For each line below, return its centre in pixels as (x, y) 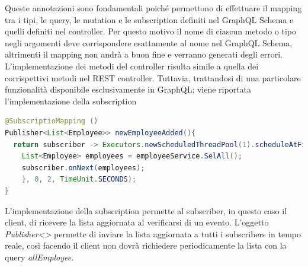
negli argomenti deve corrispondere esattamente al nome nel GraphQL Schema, (149, 42)
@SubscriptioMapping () (52, 121)
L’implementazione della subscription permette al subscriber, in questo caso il (146, 210)
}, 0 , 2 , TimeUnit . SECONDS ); (79, 179)
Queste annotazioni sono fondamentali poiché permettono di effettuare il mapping (153, 8)
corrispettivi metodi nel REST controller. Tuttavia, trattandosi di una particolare (153, 77)
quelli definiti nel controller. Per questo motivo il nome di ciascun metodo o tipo (151, 31)
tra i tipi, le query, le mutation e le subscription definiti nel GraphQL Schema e (149, 19)
